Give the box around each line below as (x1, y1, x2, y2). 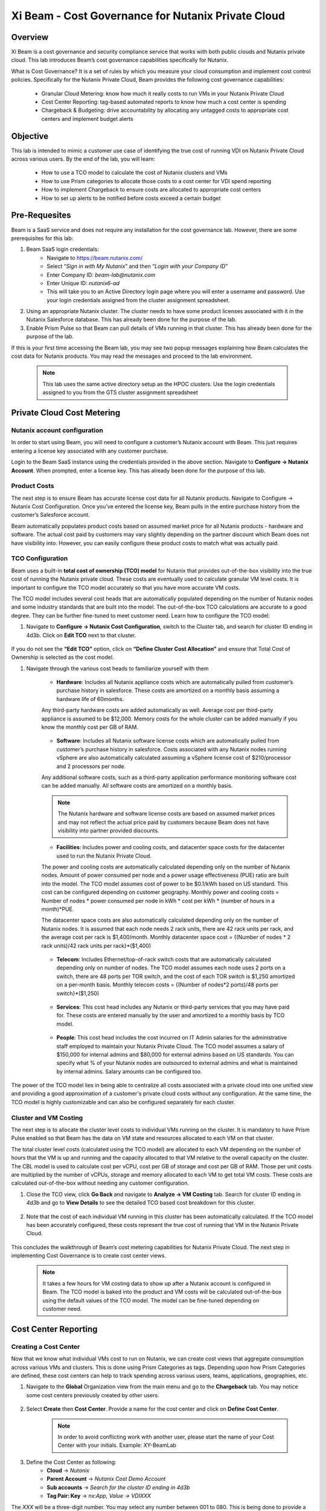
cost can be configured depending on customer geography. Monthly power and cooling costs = (41, 888, 280, 896)
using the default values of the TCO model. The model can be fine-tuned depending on (42, 1296, 260, 1304)
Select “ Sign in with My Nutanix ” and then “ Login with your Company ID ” (46, 263, 228, 270)
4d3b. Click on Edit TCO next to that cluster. (26, 632, 136, 639)
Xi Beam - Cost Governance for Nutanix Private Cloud (11, 9, 286, 22)
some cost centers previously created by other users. (26, 1391, 159, 1399)
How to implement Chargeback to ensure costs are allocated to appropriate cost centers (41, 186, 261, 193)
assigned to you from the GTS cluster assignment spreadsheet (42, 389, 199, 396)
